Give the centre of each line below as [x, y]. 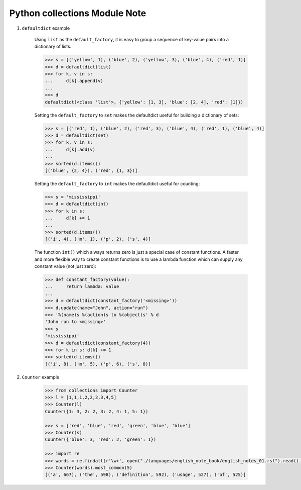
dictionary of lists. [53, 46]
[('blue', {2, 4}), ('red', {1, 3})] [91, 170]
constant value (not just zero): [65, 266]
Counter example [41, 377]
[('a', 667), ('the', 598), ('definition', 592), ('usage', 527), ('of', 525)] [145, 475]
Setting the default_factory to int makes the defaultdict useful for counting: [117, 183]
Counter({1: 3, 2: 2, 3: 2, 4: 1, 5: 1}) [97, 411]
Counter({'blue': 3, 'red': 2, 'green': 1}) [101, 439]
